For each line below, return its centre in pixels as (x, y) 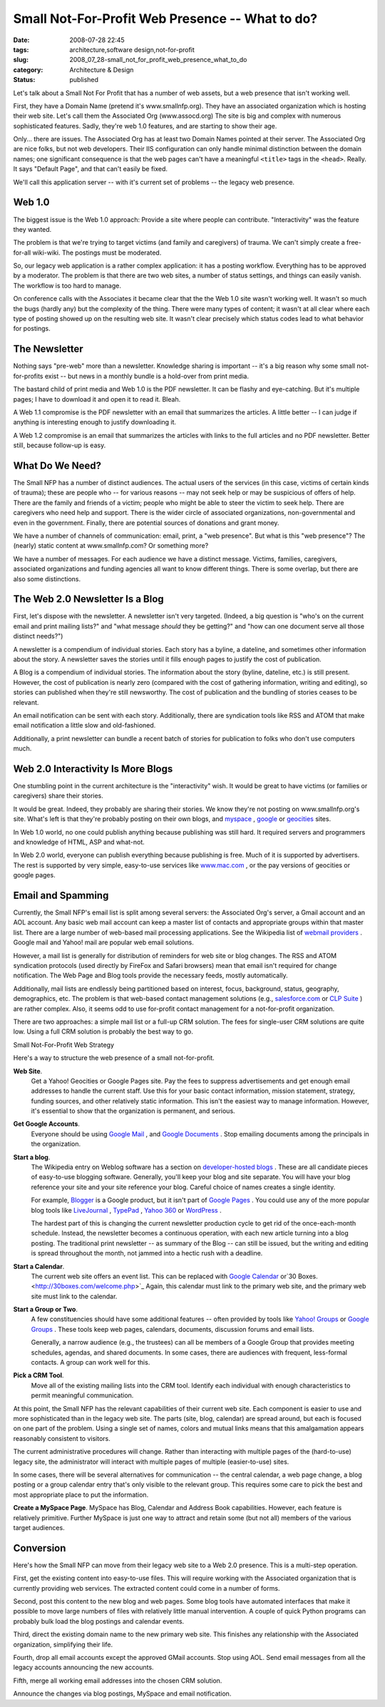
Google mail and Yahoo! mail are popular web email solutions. (103, 942)
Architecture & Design (102, 70)
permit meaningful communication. (82, 1395)
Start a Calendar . (39, 1266)
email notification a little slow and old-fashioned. (84, 725)
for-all (22, 253)
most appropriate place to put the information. (81, 1494)
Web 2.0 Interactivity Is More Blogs (93, 769)
